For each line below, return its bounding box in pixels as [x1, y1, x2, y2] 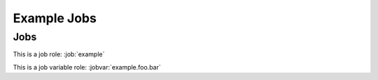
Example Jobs [13, 10, 97, 26]
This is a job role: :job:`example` [13, 50, 105, 58]
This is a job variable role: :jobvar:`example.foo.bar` [13, 63, 161, 71]
